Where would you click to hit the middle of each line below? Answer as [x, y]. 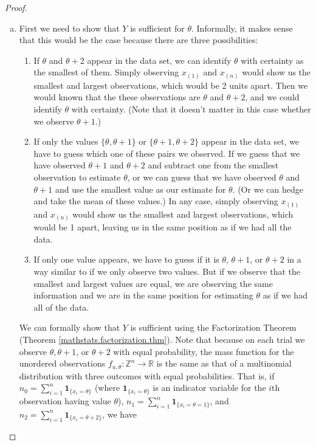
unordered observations [62, 363]
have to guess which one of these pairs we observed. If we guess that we [167, 153]
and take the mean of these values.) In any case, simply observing [156, 201]
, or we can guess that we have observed [202, 177]
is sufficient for [157, 28]
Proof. [16, 7]
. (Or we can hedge [268, 189]
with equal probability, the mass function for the [204, 351]
